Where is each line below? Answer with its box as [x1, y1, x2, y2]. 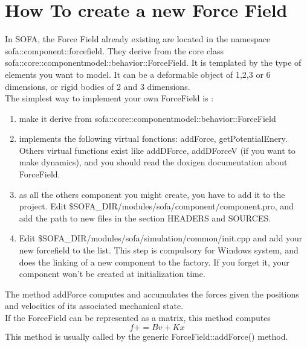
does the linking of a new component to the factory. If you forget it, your [19, 255, 289, 268]
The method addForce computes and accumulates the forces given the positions [5, 287, 299, 300]
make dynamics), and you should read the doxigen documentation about [19, 156, 288, 168]
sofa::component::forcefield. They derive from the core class [5, 44, 224, 57]
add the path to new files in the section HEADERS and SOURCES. [19, 211, 271, 224]
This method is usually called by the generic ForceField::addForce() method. [5, 329, 288, 342]
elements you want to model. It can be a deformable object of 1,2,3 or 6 [5, 68, 271, 80]
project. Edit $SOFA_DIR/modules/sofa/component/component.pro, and [19, 200, 294, 212]
